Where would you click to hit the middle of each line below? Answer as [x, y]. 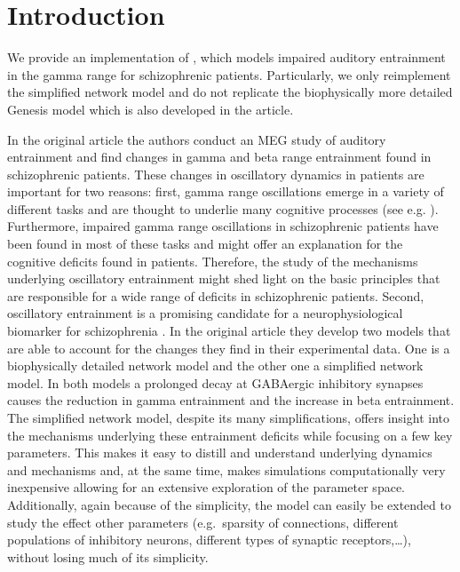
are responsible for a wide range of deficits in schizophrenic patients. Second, [216, 295]
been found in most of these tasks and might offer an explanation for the [205, 244]
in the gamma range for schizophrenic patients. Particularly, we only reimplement [229, 74]
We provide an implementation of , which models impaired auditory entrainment [226, 57]
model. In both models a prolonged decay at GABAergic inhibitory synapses [215, 382]
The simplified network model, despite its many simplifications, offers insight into [228, 417]
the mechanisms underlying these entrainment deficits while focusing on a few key [230, 435]
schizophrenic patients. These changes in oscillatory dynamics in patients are [216, 174]
